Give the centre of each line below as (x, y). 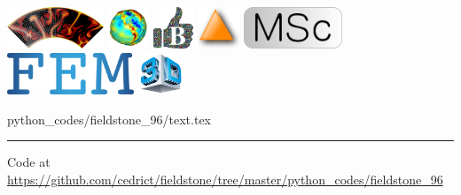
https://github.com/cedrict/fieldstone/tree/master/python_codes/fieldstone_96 (225, 179)
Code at (29, 162)
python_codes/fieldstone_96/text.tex (109, 119)
